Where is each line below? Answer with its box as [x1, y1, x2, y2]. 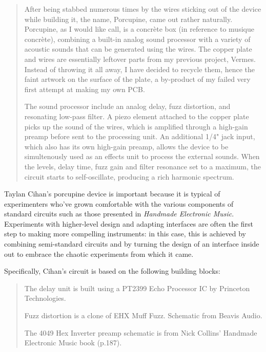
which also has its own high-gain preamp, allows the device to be [24, 141, 229, 151]
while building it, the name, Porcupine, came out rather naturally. [24, 13, 233, 24]
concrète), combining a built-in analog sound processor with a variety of [24, 33, 251, 44]
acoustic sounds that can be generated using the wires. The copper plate [24, 43, 252, 54]
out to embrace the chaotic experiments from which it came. [4, 248, 194, 259]
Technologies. [24, 293, 66, 303]
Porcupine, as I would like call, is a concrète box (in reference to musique [24, 24, 254, 34]
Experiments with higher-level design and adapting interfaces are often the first [4, 218, 254, 229]
